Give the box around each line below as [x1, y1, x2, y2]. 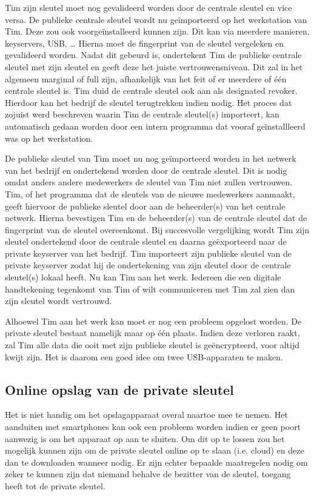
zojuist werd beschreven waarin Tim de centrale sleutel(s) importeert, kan [5, 108, 279, 121]
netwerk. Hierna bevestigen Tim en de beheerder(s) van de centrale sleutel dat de [5, 211, 307, 224]
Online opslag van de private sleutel [5, 380, 234, 398]
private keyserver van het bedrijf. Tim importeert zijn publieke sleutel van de [5, 246, 292, 259]
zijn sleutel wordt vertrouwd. [5, 294, 112, 307]
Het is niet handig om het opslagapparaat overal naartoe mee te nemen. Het [5, 408, 288, 421]
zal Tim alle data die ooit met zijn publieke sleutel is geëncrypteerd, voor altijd [5, 339, 299, 351]
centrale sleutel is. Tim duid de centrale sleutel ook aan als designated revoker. [5, 84, 298, 97]
